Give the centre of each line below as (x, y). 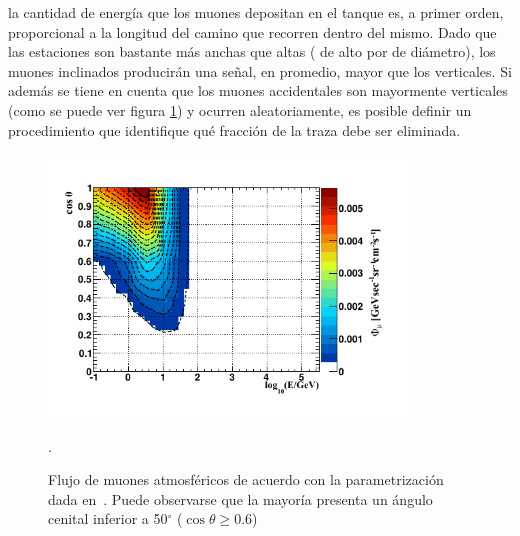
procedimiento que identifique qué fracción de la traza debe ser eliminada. (234, 129)
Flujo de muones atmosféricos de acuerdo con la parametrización (246, 479)
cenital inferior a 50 (108, 518)
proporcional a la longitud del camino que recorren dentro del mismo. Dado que (252, 31)
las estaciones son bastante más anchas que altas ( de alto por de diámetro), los (252, 51)
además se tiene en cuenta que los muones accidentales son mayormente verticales (258, 90)
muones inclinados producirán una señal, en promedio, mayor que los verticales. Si (260, 70)
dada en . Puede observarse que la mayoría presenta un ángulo (240, 498)
